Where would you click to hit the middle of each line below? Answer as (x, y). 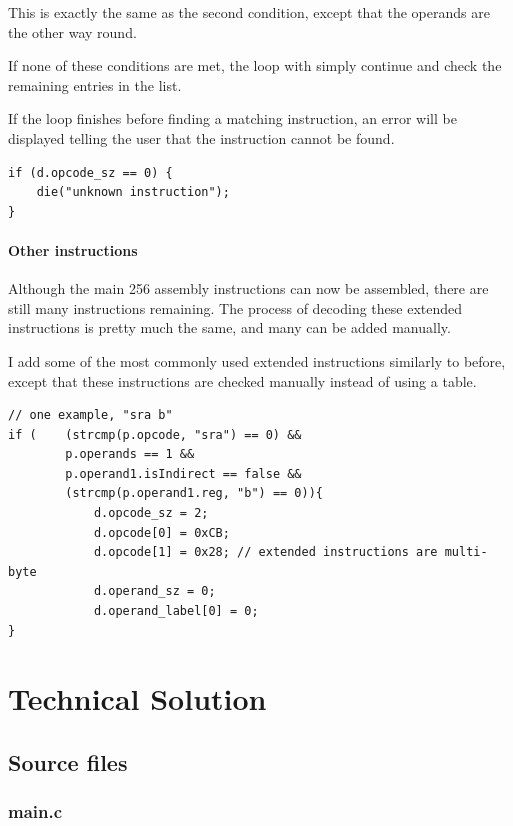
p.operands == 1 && (130, 454)
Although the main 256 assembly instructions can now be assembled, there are (248, 288)
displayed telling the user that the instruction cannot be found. (201, 137)
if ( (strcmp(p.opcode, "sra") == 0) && (155, 434)
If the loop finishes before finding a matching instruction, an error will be (232, 118)
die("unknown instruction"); (133, 192)
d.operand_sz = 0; (154, 591)
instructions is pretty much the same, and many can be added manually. (229, 327)
